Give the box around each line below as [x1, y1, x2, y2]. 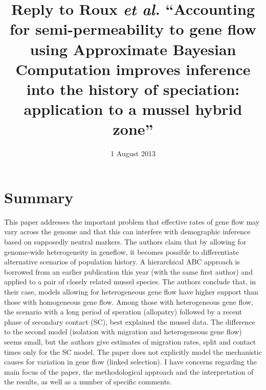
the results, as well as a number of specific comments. [4, 376, 172, 387]
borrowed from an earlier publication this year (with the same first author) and [4, 266, 253, 277]
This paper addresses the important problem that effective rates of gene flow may [4, 216, 260, 227]
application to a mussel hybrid [24, 99, 242, 119]
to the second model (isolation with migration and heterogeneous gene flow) [4, 326, 242, 337]
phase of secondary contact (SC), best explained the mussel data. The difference [4, 316, 255, 327]
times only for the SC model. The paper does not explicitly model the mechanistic [4, 346, 262, 357]
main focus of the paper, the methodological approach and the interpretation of [4, 366, 254, 377]
